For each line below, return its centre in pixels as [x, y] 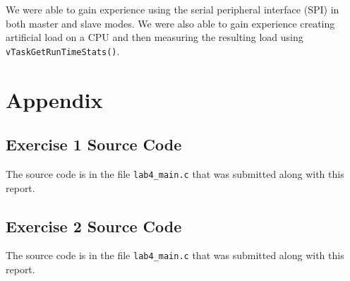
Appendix [54, 99]
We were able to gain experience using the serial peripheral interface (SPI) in [173, 9]
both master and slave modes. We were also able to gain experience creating [170, 23]
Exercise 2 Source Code [94, 226]
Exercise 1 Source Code [94, 144]
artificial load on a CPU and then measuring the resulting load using [155, 37]
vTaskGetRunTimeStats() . [63, 50]
